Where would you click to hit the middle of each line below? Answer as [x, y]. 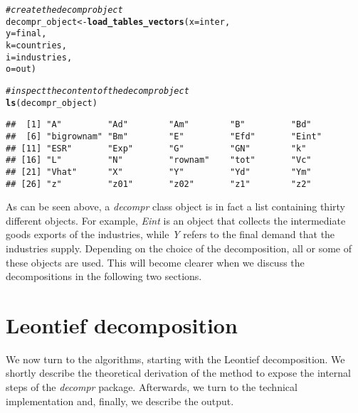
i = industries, [39, 57]
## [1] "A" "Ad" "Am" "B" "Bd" [159, 125]
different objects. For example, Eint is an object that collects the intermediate [176, 220]
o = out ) [21, 69]
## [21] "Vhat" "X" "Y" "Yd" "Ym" [159, 172]
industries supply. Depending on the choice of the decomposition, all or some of [179, 248]
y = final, [26, 34]
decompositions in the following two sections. [104, 276]
